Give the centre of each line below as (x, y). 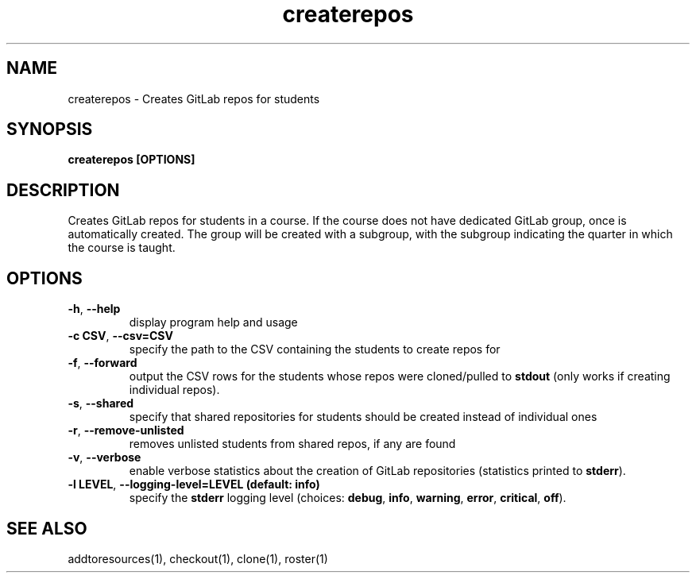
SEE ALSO (47, 528)
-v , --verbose (104, 457)
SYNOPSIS (50, 129)
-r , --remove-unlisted (126, 430)
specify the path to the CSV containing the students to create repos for (315, 349)
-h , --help (94, 309)
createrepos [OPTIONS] (131, 160)
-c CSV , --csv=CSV (120, 336)
